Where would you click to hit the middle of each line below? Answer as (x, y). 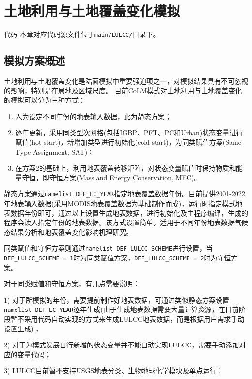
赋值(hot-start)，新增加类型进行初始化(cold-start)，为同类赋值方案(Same (128, 142)
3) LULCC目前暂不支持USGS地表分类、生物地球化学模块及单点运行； (114, 370)
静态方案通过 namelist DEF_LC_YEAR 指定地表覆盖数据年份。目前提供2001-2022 (125, 194)
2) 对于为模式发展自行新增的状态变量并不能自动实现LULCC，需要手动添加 (122, 345)
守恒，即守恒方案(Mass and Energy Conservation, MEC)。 (111, 177)
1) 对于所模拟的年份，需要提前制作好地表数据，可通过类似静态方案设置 (117, 300)
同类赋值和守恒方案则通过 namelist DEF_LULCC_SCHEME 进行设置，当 (108, 248)
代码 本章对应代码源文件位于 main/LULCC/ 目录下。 (82, 34)
